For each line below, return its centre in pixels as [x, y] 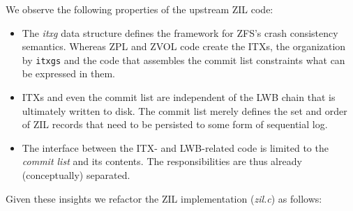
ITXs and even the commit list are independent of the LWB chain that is [179, 97]
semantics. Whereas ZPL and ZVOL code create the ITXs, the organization [184, 46]
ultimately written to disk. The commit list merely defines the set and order [185, 110]
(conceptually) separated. [76, 175]
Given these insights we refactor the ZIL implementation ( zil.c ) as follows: [164, 198]
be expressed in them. [68, 73]
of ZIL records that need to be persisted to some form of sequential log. [175, 124]
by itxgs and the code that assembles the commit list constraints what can [183, 60]
